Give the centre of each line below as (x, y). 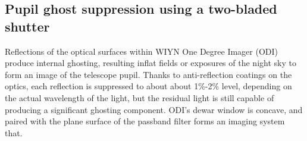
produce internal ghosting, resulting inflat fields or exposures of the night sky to (151, 63)
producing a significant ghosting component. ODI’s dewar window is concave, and (154, 109)
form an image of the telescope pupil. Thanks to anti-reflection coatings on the (148, 74)
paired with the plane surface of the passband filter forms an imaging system (145, 121)
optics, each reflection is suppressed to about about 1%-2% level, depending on (148, 86)
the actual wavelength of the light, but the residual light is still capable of (140, 97)
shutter (27, 26)
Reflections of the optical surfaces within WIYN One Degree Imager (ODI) (142, 51)
